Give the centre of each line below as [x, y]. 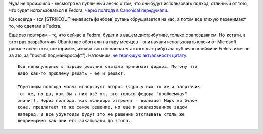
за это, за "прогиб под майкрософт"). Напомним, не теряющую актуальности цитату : [98, 55]
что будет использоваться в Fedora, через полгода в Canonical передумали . [89, 10]
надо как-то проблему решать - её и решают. [72, 73]
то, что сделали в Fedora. [35, 26]
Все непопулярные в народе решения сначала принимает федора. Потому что [108, 67]
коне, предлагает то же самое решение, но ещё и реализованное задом [103, 107]
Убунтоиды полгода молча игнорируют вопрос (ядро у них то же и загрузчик [109, 87]
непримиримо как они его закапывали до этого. [74, 121]
